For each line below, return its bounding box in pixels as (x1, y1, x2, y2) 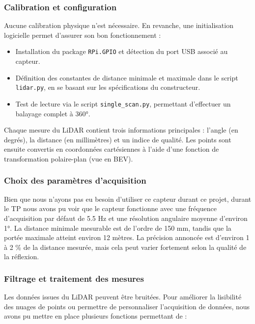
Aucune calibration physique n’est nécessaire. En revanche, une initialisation (4, 20, 233, 30)
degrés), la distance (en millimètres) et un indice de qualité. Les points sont (4, 134, 231, 144)
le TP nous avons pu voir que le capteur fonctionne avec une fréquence (4, 203, 217, 214)
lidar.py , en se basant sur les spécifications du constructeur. (15, 82, 200, 92)
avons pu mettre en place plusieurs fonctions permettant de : (4, 311, 187, 321)
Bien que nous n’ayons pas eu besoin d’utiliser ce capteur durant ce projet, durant (4, 193, 252, 204)
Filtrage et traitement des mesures (4, 272, 144, 284)
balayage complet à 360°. (15, 108, 90, 118)
